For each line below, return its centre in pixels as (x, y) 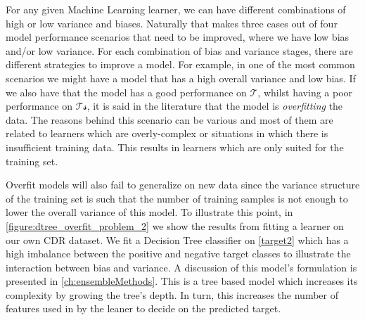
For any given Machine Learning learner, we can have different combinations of (176, 9)
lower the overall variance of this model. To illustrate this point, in (149, 212)
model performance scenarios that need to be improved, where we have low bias (178, 37)
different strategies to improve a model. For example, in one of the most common (180, 64)
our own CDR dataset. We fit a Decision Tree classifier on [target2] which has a (177, 239)
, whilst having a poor (305, 92)
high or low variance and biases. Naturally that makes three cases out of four (172, 23)
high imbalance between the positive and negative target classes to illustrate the (178, 254)
